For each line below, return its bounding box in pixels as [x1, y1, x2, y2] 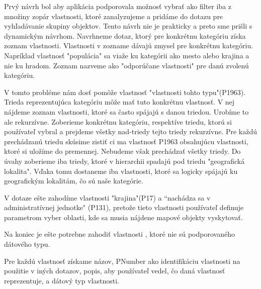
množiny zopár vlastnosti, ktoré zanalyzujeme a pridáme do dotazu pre [4, 11, 223, 21]
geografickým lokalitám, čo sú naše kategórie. [4, 175, 143, 186]
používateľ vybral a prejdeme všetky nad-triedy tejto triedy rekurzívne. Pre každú [4, 126, 257, 137]
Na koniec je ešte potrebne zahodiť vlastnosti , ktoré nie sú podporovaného [4, 229, 235, 239]
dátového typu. [4, 239, 50, 249]
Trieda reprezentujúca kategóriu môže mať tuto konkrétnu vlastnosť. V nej [4, 97, 235, 107]
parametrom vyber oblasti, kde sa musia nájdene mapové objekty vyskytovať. [4, 212, 243, 222]
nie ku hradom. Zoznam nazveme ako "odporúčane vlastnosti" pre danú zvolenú [4, 60, 249, 70]
